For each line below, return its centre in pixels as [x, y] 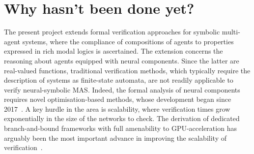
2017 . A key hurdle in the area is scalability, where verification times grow [117, 108]
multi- [231, 32]
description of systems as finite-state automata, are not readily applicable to [119, 80]
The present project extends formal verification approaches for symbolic [112, 32]
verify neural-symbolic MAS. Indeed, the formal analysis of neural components [122, 89]
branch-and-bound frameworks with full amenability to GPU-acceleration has [120, 128]
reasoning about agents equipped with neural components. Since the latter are [122, 60]
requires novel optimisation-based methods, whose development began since [118, 99]
